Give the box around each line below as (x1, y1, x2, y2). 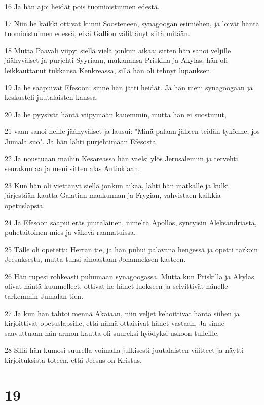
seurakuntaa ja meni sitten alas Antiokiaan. (5, 163, 140, 174)
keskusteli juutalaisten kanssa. (5, 92, 98, 103)
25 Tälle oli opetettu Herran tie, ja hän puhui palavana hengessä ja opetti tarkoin (5, 244, 258, 254)
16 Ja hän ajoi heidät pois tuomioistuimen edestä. (5, 1, 160, 11)
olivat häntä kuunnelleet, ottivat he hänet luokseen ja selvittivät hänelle (5, 281, 228, 291)
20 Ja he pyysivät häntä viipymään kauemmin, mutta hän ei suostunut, (5, 109, 227, 119)
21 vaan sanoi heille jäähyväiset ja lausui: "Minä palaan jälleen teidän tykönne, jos (5, 126, 260, 137)
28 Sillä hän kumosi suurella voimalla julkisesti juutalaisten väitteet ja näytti (5, 345, 244, 355)
